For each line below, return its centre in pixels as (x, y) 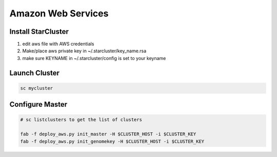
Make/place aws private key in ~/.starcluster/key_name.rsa (84, 51)
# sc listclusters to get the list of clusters (81, 120)
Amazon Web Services (59, 13)
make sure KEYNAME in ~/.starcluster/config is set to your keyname (94, 58)
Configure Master (38, 104)
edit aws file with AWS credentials (58, 44)
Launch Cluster (35, 73)
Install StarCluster (39, 32)
